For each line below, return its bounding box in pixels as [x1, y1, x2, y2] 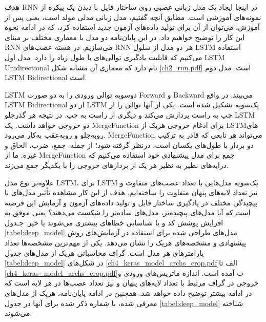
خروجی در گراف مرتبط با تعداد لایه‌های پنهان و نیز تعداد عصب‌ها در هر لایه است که [5, 277, 259, 288]
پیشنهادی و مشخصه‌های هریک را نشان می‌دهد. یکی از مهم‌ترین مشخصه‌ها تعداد [5, 237, 247, 248]
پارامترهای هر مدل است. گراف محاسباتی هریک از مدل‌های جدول [5, 247, 204, 258]
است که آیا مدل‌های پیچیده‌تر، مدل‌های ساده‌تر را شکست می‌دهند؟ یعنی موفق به [5, 207, 251, 218]
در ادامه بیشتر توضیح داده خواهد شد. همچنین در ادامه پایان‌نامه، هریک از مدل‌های [5, 288, 252, 298]
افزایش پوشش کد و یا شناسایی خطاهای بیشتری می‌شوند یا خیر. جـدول [5, 217, 223, 228]
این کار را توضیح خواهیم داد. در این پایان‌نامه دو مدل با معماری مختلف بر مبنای [5, 31, 245, 42]
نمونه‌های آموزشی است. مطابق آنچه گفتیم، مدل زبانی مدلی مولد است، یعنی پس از [5, 11, 261, 22]
